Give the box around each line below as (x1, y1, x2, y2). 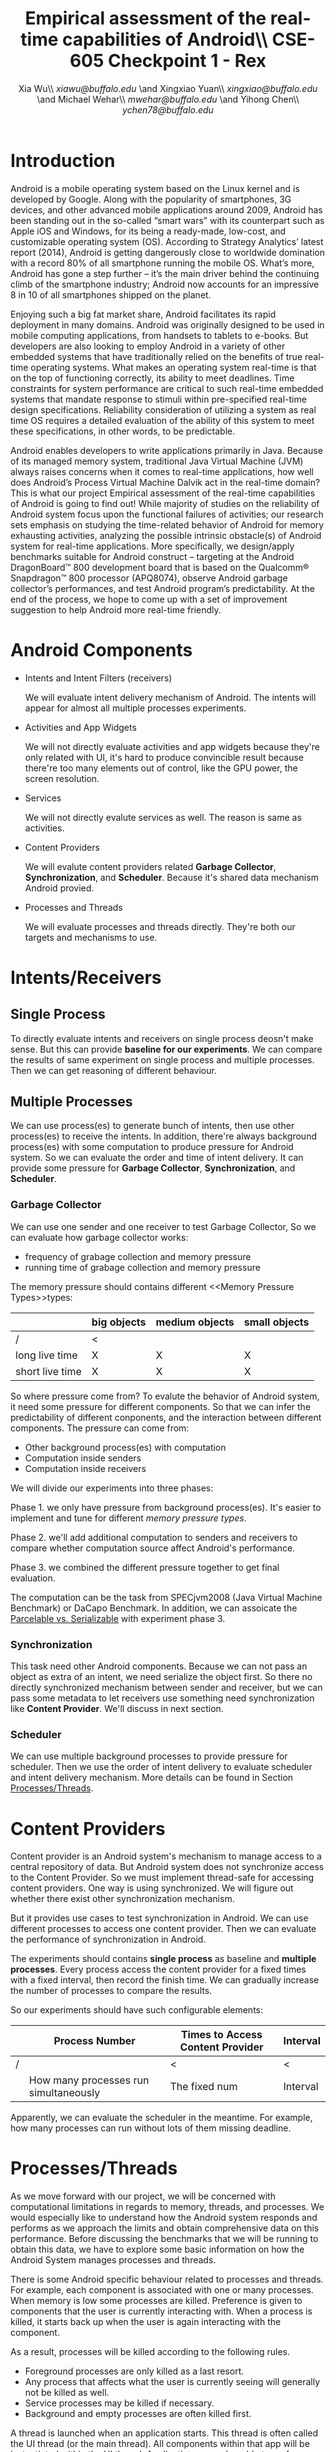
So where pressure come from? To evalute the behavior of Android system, (10, 1390, 320, 1402)
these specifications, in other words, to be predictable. (10, 425, 236, 437)
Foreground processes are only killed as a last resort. (24, 2365, 245, 2377)
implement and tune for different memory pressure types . (10, 1512, 247, 1524)
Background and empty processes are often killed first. (24, 2408, 252, 2420)
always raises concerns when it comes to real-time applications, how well (10, 465, 314, 477)
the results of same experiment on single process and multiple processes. (10, 1053, 315, 1066)
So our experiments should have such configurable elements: (10, 2004, 264, 2016)
